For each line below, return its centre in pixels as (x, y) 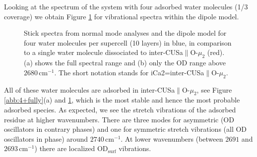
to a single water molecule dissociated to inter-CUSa (103, 52)
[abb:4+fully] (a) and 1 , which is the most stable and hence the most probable (122, 100)
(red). (216, 52)
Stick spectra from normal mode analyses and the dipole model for (125, 33)
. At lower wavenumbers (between (172, 138)
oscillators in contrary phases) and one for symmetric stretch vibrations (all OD (126, 129)
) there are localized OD (71, 148)
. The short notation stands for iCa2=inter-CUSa (129, 72)
